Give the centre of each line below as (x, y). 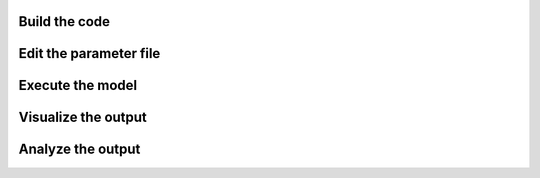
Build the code (64, 21)
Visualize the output (82, 117)
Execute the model (78, 85)
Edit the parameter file (89, 53)
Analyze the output (79, 149)
